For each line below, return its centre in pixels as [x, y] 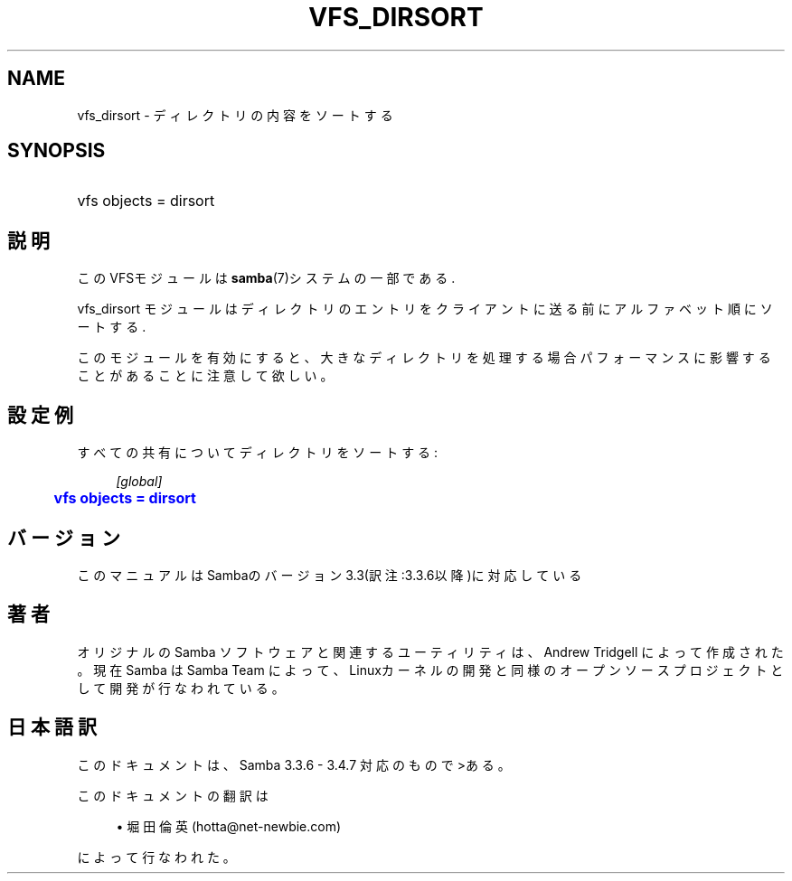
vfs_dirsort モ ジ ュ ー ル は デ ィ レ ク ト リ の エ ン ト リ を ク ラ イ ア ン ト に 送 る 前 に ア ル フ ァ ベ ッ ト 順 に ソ [425, 309]
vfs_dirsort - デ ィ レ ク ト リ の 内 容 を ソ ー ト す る [235, 115]
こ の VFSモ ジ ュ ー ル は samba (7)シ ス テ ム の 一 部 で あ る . [266, 278]
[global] [139, 482]
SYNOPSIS [57, 151]
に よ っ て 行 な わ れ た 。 [156, 857]
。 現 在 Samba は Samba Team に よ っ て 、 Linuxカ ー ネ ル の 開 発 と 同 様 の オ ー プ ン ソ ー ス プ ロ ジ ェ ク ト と [430, 670]
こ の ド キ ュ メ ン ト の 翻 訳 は [173, 795]
